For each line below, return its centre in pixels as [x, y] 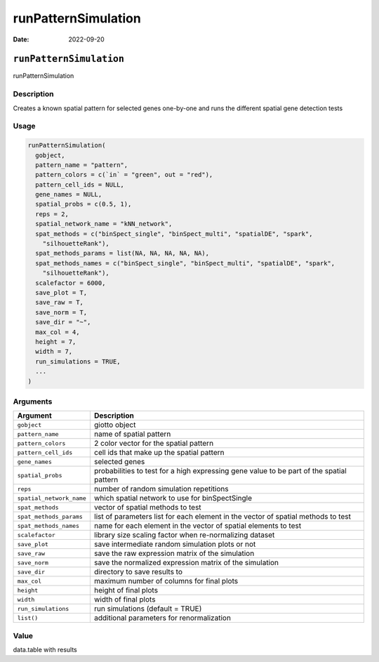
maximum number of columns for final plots [166, 581]
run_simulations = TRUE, [78, 361]
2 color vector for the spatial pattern [154, 444]
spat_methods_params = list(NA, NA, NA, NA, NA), [122, 253]
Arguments [33, 402]
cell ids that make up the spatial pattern [159, 453]
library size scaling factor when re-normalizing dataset [184, 535]
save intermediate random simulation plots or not [175, 544]
